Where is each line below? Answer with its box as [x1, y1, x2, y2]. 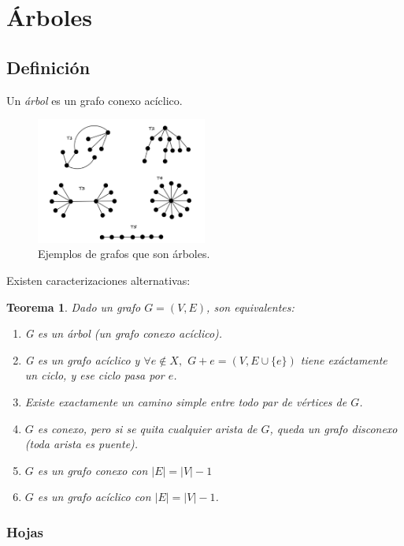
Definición [6, 54, 91, 79]
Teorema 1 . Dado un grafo [6, 298, 141, 315]
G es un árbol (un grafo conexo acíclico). [24, 325, 223, 342]
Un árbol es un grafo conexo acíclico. [6, 92, 183, 108]
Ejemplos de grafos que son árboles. [38, 245, 210, 262]
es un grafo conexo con [37, 462, 148, 478]
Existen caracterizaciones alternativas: [6, 272, 191, 289]
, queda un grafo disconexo [269, 420, 398, 436]
